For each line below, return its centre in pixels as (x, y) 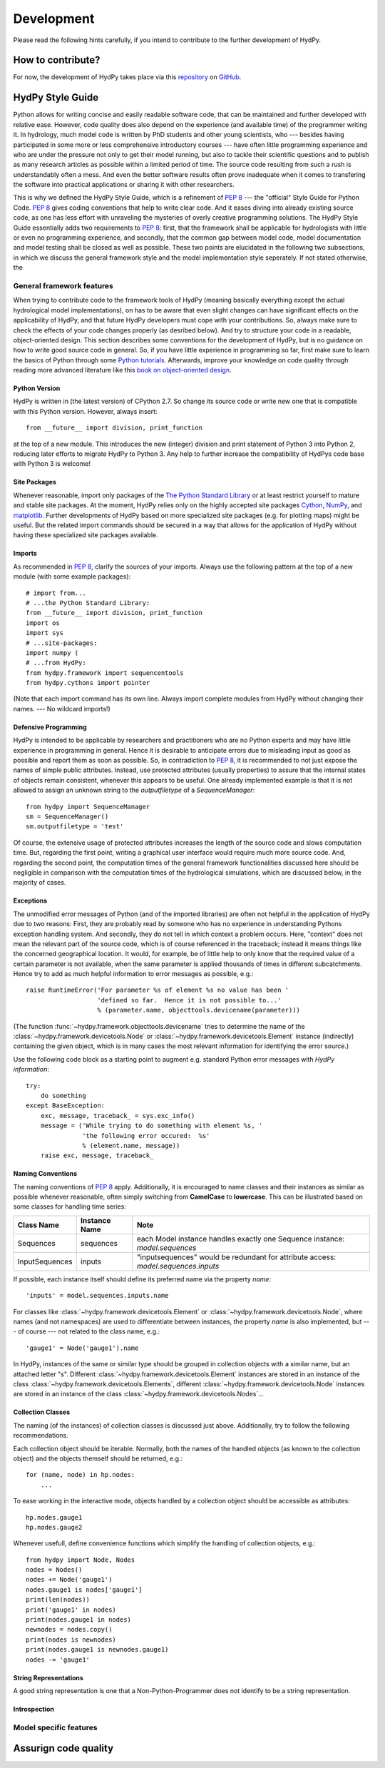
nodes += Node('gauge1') (69, 1580)
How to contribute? (57, 60)
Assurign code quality (63, 1748)
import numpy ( (52, 652)
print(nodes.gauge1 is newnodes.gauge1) (97, 1650)
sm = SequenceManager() (67, 816)
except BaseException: (66, 1106)
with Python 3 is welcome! (52, 464)
